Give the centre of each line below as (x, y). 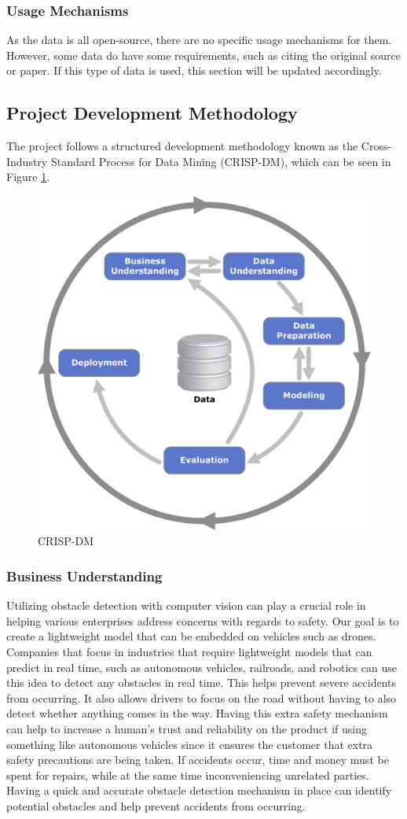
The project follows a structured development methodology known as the (182, 146)
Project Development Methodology (152, 113)
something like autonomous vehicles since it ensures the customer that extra (190, 744)
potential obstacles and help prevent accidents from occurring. (156, 805)
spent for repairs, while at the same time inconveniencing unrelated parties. (188, 775)
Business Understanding (84, 576)
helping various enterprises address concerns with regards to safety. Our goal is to (203, 620)
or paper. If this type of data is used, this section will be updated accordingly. (194, 70)
